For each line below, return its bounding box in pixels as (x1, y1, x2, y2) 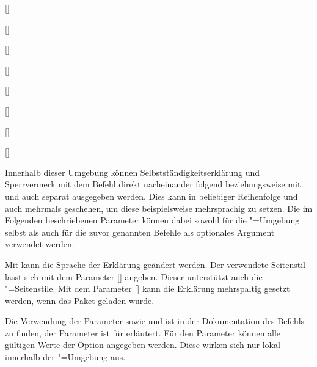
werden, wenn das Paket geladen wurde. (5, 294, 155, 307)
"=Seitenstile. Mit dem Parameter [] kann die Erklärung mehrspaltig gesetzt (5, 282, 290, 295)
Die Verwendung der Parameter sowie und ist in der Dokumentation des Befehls (5, 314, 305, 327)
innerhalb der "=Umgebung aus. (5, 351, 126, 363)
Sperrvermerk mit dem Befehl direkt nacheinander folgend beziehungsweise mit (5, 178, 301, 191)
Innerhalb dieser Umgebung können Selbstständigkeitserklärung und (5, 165, 260, 178)
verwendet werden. (5, 238, 75, 250)
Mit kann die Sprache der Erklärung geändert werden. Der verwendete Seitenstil (5, 258, 305, 271)
